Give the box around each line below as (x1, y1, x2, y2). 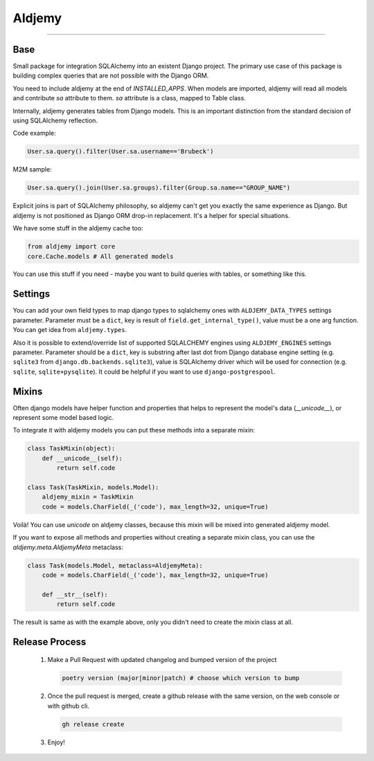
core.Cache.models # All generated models (27, 253, 174, 260)
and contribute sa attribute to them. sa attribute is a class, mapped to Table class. (12, 94, 246, 102)
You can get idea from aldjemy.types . (12, 326, 127, 334)
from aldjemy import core (27, 243, 116, 250)
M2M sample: (12, 165, 52, 174)
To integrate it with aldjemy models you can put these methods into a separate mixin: (12, 426, 256, 434)
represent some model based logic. (12, 414, 114, 422)
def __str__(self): (42, 590, 109, 598)
